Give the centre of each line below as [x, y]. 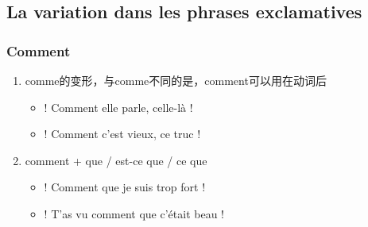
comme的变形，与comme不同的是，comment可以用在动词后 [176, 80]
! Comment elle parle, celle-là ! [118, 107]
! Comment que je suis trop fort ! [125, 187]
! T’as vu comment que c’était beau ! [134, 213]
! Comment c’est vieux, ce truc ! [122, 134]
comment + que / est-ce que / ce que [116, 160]
